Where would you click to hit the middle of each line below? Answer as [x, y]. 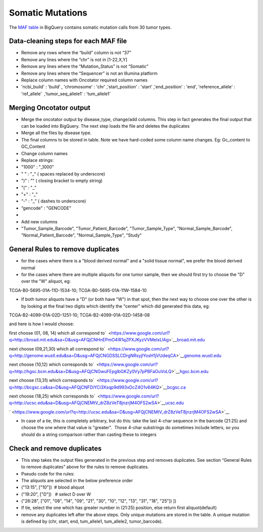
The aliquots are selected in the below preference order [77, 480]
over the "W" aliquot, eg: [46, 281]
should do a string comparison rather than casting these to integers [89, 434]
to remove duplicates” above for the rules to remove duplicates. [85, 467]
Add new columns [39, 221]
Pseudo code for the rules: [48, 473]
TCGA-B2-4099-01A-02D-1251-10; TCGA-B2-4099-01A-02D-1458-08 [79, 315]
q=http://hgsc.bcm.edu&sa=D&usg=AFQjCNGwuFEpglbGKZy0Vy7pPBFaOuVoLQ [90, 371]
